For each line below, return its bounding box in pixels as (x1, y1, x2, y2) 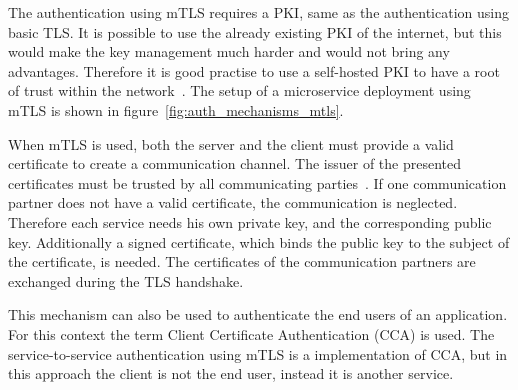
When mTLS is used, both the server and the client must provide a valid (8, 133, 454, 154)
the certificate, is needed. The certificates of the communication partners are (8, 251, 476, 272)
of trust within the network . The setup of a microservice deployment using (8, 80, 471, 101)
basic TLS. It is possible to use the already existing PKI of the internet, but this (8, 21, 502, 42)
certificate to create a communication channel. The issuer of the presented (8, 153, 461, 174)
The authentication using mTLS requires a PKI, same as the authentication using (8, 2, 509, 22)
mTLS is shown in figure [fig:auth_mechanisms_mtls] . (8, 99, 344, 120)
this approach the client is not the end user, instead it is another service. (8, 363, 454, 384)
